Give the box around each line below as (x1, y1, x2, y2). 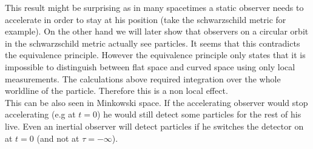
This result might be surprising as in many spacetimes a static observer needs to (5, 1, 304, 13)
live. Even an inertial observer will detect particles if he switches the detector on (5, 119, 304, 132)
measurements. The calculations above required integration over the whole (5, 72, 281, 85)
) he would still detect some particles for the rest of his (97, 108, 301, 121)
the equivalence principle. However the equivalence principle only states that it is (5, 48, 306, 61)
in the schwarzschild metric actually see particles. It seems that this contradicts (5, 36, 300, 49)
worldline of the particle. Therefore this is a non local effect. (5, 84, 228, 97)
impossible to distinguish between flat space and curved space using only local (5, 60, 295, 73)
